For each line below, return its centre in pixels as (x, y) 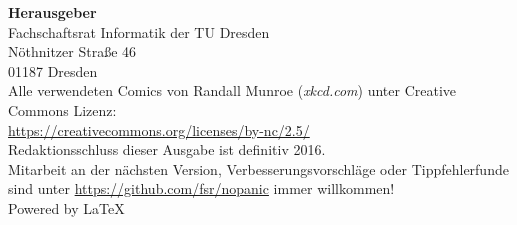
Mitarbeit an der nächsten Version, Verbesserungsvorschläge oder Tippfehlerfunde (258, 168)
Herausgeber (52, 12)
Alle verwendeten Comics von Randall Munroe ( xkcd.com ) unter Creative (232, 90)
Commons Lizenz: (62, 109)
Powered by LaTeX (66, 207)
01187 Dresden (53, 70)
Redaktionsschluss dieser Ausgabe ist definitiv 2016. (167, 149)
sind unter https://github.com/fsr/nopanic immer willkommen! (201, 188)
